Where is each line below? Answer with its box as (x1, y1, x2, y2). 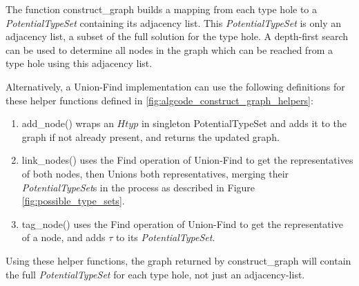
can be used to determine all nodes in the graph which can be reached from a (6, 42, 333, 57)
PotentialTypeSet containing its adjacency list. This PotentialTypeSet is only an (6, 15, 342, 30)
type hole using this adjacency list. (6, 56, 153, 70)
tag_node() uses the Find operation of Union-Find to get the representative (21, 216, 343, 231)
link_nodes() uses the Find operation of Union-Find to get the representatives (21, 153, 353, 167)
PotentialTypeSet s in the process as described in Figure (21, 180, 255, 194)
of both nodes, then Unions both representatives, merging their (21, 166, 289, 180)
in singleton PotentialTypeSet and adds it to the (141, 116, 347, 131)
